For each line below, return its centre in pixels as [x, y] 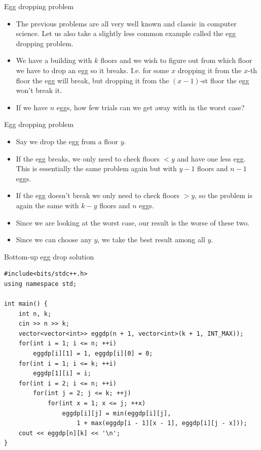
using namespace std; [41, 284]
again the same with [47, 205]
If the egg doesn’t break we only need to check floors [98, 195]
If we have [32, 107]
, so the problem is [223, 195]
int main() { [26, 304]
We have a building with [54, 60]
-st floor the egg [225, 80]
